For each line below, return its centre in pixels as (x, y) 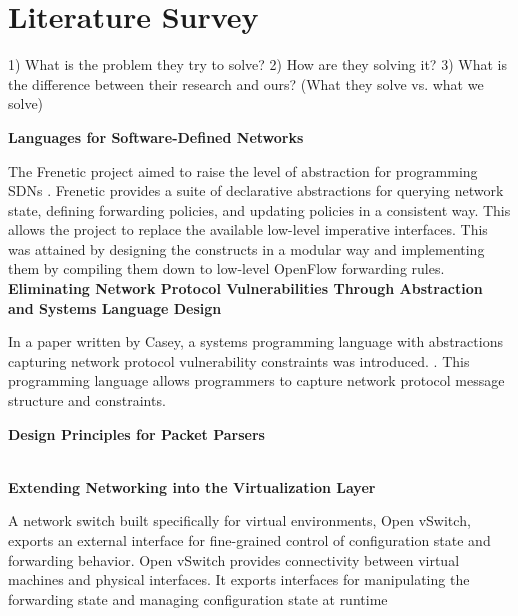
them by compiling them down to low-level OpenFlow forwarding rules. (226, 268)
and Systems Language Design (115, 307)
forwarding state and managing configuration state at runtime (198, 598)
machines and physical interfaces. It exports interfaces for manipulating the (239, 579)
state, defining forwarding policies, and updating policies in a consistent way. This (259, 209)
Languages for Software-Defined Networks (156, 136)
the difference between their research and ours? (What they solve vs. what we (246, 83)
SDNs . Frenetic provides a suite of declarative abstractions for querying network (256, 190)
